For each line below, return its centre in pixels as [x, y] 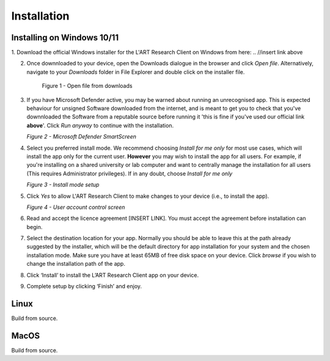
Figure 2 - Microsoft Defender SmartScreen [82, 137]
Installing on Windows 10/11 [65, 38]
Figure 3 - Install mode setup [63, 185]
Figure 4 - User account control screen [76, 207]
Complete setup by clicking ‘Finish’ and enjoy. [84, 286]
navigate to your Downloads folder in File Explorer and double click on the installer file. [136, 72]
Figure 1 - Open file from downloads [87, 86]
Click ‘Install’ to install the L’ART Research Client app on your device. [113, 275]
